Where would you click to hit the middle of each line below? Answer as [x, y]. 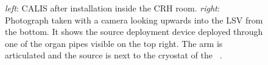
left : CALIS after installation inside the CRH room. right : [112, 8]
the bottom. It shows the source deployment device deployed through [134, 32]
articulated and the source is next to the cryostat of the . [114, 55]
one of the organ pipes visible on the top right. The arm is [114, 43]
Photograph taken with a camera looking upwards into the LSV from [134, 20]
